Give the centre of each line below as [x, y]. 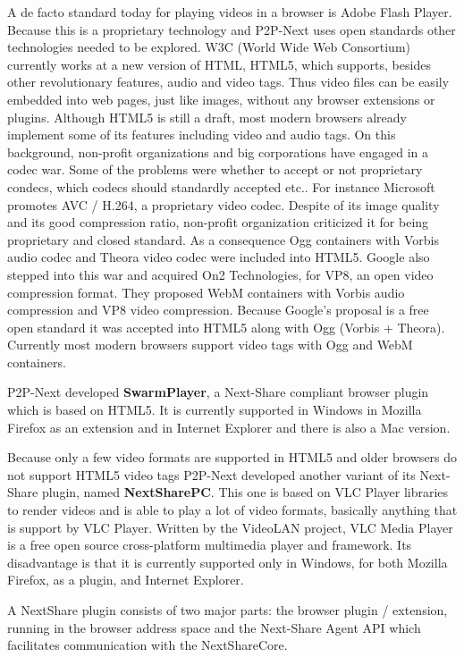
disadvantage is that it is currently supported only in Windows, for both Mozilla [228, 562]
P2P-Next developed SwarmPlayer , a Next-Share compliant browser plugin [218, 392]
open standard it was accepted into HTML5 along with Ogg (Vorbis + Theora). [226, 327]
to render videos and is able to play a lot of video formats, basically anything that [232, 510]
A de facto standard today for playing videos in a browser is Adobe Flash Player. [230, 12]
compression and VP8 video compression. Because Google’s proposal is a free [218, 310]
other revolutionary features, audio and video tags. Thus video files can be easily [228, 82]
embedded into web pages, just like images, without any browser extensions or [221, 99]
